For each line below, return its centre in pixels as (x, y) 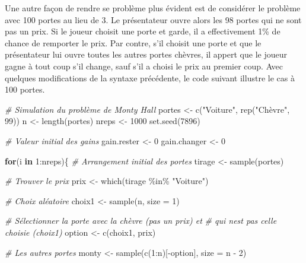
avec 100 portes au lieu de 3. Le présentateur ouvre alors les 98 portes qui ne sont (153, 19)
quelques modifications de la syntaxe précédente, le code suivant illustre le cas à (150, 77)
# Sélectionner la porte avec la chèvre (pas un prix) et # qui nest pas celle (141, 221)
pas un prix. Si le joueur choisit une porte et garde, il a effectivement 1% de (143, 31)
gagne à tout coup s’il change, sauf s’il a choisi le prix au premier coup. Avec (144, 66)
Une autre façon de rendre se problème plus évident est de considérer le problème (153, 8)
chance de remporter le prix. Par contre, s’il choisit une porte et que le (133, 42)
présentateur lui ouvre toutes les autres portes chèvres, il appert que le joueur (146, 54)
